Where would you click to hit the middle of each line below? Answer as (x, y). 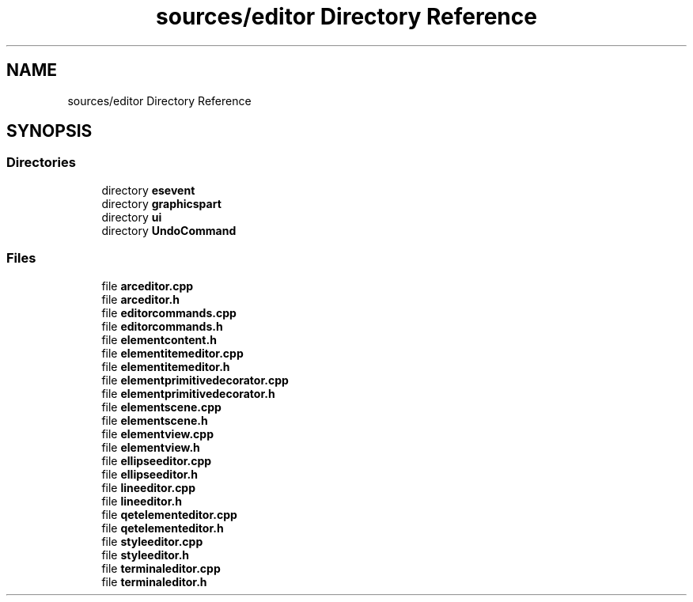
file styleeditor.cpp (152, 541)
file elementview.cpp (157, 434)
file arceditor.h (140, 299)
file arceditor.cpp (148, 286)
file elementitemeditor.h (166, 366)
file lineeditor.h (142, 501)
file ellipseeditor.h (150, 474)
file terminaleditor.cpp (161, 568)
